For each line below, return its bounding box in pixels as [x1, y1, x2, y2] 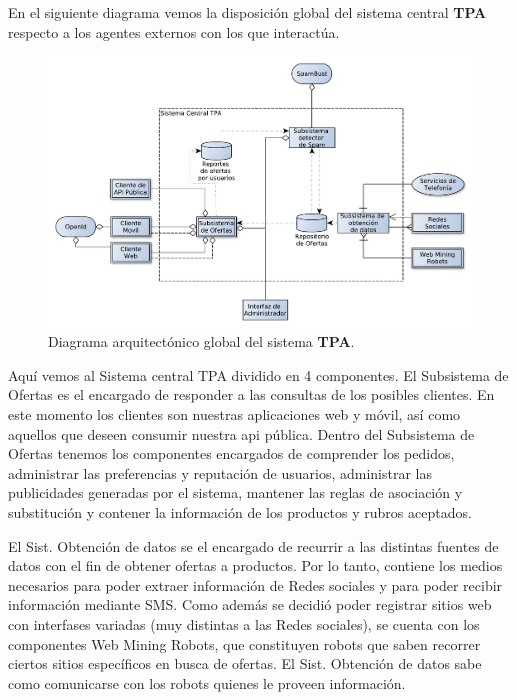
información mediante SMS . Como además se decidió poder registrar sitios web [8, 594, 492, 615]
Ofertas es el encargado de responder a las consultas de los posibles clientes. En [8, 384, 495, 405]
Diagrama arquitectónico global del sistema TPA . [48, 331, 355, 352]
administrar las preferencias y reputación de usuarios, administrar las [8, 462, 432, 483]
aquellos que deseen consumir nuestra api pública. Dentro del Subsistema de [8, 423, 475, 444]
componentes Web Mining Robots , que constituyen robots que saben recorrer [8, 633, 481, 654]
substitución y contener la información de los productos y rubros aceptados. [8, 502, 472, 522]
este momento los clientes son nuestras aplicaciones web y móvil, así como [8, 404, 461, 425]
